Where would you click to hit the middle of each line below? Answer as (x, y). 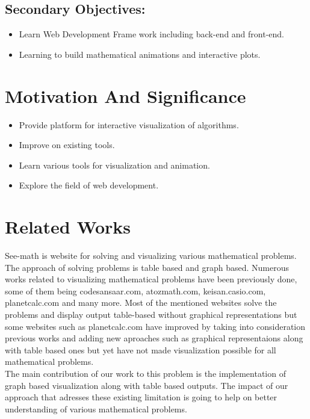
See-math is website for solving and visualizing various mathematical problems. (151, 256)
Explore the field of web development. (89, 185)
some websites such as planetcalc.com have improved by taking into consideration (155, 326)
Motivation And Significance (126, 95)
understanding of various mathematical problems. (96, 408)
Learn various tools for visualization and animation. (114, 165)
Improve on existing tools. (67, 145)
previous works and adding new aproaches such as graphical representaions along (154, 338)
